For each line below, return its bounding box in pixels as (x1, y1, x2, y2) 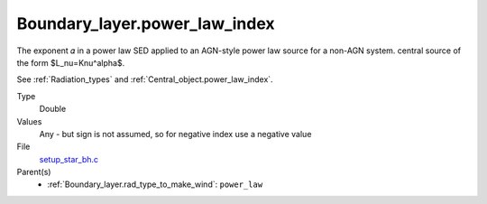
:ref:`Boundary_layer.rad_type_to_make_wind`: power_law (47, 179, 263, 190)
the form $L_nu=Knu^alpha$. (16, 57, 125, 68)
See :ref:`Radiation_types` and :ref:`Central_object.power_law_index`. (16, 74, 274, 85)
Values (16, 116, 42, 126)
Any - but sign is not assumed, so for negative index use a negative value (39, 128, 312, 139)
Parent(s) (16, 167, 51, 178)
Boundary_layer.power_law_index (16, 14, 275, 33)
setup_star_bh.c (39, 153, 99, 164)
